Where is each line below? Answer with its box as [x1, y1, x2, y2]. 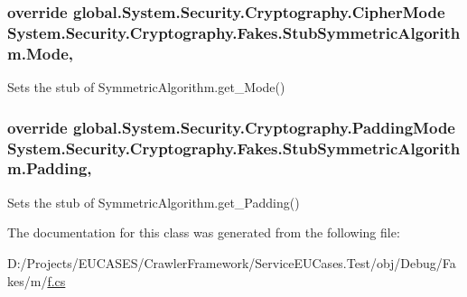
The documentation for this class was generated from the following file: [7, 223, 400, 242]
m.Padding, [7, 157, 92, 180]
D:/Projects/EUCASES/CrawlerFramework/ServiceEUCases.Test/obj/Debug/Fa [7, 253, 456, 272]
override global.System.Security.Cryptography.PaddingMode [7, 116, 455, 138]
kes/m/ [7, 271, 48, 290]
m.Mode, [7, 42, 73, 64]
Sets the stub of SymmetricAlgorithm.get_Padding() [7, 192, 300, 211]
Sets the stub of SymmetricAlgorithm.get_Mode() [7, 78, 285, 97]
